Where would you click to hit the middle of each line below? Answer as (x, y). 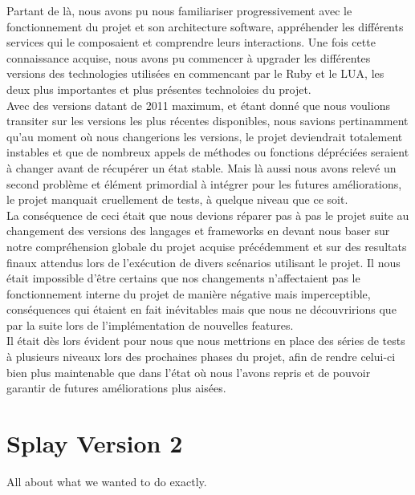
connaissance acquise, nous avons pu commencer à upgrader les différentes (189, 57)
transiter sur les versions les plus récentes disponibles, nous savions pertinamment (207, 121)
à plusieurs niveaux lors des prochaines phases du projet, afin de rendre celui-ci (201, 357)
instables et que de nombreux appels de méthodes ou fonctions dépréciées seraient (208, 152)
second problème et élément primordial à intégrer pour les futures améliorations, (204, 183)
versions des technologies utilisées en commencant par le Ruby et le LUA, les (195, 73)
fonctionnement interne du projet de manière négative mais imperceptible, (189, 293)
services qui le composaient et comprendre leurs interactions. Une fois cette (191, 42)
